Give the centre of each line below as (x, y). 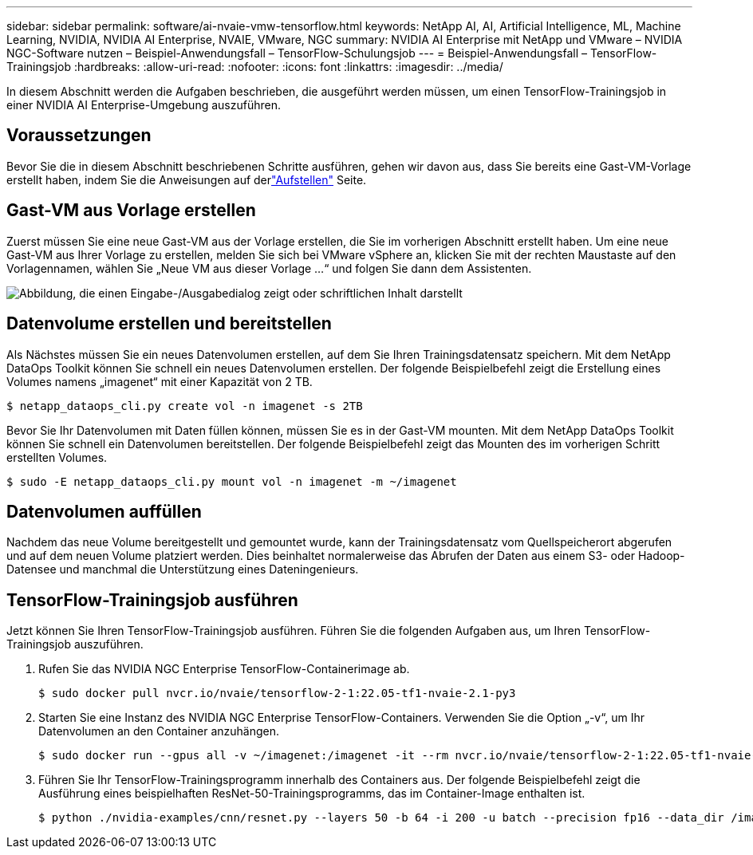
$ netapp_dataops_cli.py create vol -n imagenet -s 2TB (185, 406)
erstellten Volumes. (57, 457)
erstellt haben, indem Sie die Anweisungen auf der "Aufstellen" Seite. (187, 179)
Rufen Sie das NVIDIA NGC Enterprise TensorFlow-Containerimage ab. (224, 669)
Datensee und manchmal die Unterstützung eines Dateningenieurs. (183, 569)
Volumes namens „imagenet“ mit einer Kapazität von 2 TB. (160, 381)
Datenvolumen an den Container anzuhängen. (159, 731)
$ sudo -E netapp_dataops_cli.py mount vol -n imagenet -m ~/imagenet (232, 481)
